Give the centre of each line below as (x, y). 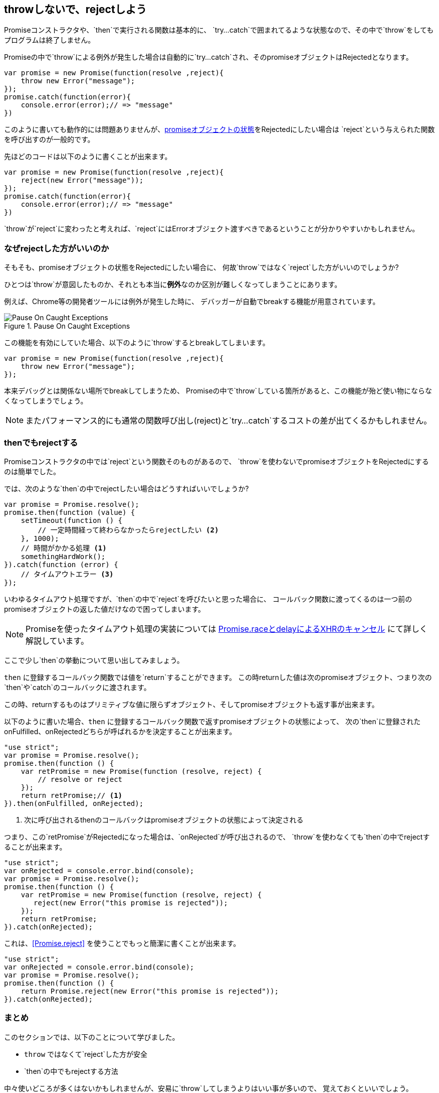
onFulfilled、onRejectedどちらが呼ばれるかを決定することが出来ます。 (120, 731)
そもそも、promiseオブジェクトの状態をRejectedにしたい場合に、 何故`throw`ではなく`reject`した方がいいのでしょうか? (201, 267)
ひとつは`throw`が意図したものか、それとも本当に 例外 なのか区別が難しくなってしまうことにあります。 (173, 285)
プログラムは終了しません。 (50, 40)
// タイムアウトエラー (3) (67, 574)
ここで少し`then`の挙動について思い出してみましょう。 (94, 660)
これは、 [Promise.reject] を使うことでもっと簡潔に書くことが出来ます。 (122, 943)
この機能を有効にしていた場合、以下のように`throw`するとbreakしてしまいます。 (137, 343)
